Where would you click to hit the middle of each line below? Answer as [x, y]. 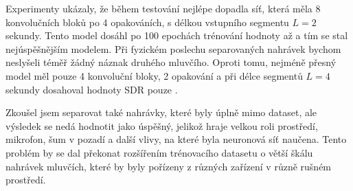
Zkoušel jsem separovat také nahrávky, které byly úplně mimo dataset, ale [161, 112]
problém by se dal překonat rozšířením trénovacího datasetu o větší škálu [159, 152]
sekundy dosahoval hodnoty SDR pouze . [92, 89]
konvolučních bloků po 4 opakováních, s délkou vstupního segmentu [147, 22]
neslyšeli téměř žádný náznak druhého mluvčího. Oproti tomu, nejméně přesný [171, 62]
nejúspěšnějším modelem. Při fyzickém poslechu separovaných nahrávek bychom [173, 48]
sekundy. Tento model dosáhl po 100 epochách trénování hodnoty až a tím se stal [177, 35]
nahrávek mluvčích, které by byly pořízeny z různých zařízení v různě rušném [169, 166]
